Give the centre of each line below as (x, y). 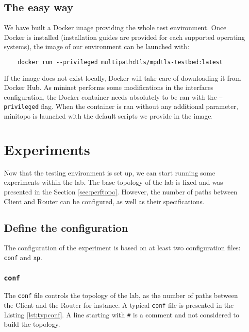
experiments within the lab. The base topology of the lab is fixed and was (114, 182)
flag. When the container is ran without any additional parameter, (140, 106)
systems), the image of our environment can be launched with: (97, 46)
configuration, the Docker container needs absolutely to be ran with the (110, 96)
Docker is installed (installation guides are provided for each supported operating (124, 37)
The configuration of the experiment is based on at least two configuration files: (122, 248)
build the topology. (32, 324)
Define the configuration (66, 227)
